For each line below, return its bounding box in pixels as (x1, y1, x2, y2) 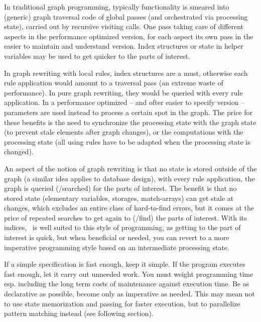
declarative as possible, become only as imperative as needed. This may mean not (4, 288, 255, 299)
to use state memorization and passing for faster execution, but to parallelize (4, 298, 240, 308)
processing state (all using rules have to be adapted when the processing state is (4, 136, 250, 147)
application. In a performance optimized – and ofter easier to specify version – (4, 97, 245, 108)
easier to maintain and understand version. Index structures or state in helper (4, 41, 243, 51)
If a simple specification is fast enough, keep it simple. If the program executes (4, 259, 245, 269)
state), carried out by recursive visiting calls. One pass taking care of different (4, 21, 244, 32)
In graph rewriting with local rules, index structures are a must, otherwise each (4, 67, 248, 78)
